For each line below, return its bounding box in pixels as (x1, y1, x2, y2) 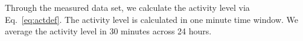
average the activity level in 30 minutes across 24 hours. (5, 25, 212, 37)
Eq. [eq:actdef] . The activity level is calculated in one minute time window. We (5, 13, 298, 25)
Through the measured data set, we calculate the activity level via (5, 1, 250, 13)
